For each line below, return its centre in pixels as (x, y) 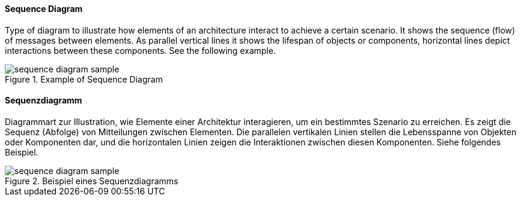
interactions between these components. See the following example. (140, 50)
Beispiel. (22, 152)
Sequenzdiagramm (44, 100)
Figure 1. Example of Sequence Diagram (84, 79)
